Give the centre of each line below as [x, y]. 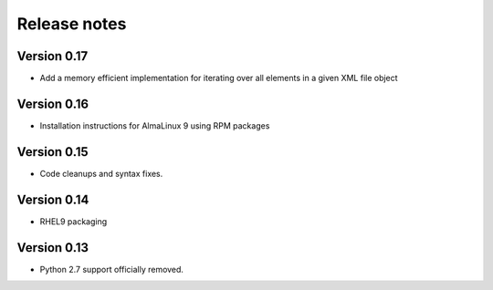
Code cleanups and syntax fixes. [101, 173]
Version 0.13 [53, 248]
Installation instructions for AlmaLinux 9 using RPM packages [155, 125]
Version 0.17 [52, 56]
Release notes [72, 24]
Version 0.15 [52, 152]
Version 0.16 [53, 104]
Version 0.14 [53, 199]
